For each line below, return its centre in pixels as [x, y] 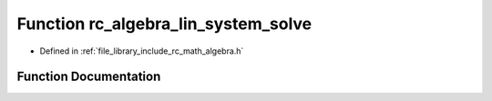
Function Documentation [89, 77]
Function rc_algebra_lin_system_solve [164, 24]
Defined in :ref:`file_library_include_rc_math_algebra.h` [142, 51]
